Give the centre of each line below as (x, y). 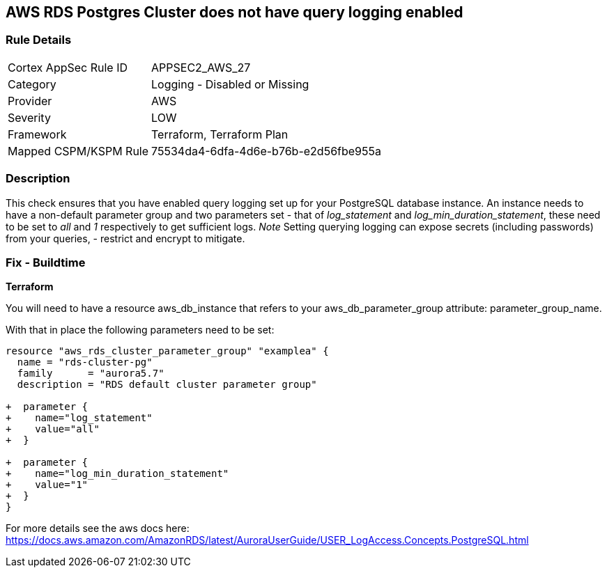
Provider (30, 101)
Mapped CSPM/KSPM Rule (78, 151)
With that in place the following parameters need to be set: (140, 330)
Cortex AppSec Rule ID (68, 67)
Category (32, 84)
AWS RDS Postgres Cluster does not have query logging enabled (235, 12)
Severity (29, 117)
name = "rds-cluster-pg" (85, 362)
